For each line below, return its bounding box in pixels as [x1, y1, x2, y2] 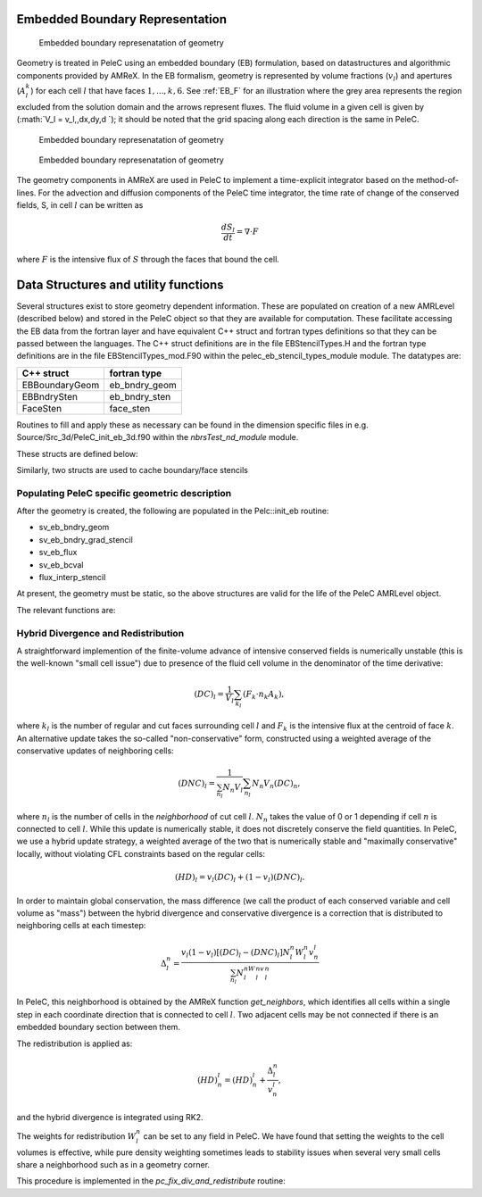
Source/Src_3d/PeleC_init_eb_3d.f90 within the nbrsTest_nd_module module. [16, 432, 299, 443]
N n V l [222, 782, 244, 794]
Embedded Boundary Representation [16, 12, 228, 27]
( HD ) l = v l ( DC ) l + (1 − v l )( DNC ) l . [174, 871, 305, 884]
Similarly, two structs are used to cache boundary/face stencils [16, 464, 249, 475]
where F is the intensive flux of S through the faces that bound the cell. [16, 254, 280, 264]
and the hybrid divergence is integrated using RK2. [16, 1111, 204, 1122]
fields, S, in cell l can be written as [16, 200, 144, 211]
